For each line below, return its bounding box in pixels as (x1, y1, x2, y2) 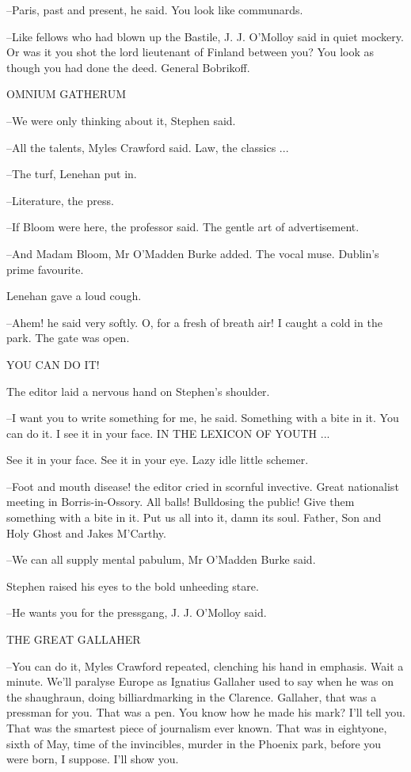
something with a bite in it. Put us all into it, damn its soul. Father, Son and (6, 509, 382, 526)
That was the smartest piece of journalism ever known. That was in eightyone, (6, 720, 387, 736)
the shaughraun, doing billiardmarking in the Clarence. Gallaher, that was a (6, 688, 377, 705)
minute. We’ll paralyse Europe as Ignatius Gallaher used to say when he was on (6, 673, 394, 690)
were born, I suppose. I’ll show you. (6, 751, 179, 767)
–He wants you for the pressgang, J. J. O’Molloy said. (6, 604, 267, 621)
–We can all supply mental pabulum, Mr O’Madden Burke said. (6, 551, 316, 568)
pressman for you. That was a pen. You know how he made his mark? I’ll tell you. (6, 704, 406, 721)
